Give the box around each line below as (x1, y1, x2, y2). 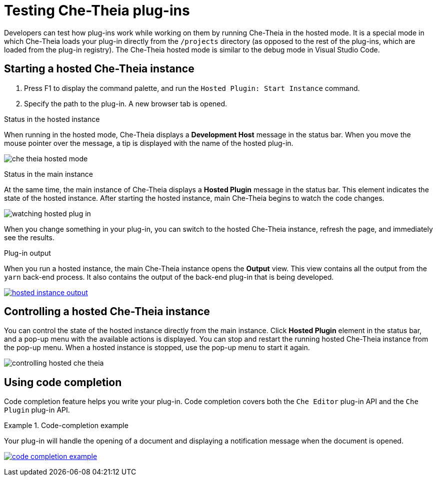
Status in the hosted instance (4, 114, 100, 123)
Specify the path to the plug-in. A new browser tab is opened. (24, 99, 227, 108)
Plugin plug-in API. (4, 406, 70, 415)
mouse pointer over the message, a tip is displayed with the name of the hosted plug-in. (4, 138, 293, 147)
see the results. (4, 233, 54, 242)
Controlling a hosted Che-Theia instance (4, 305, 210, 318)
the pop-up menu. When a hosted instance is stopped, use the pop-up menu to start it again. (4, 343, 310, 352)
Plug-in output (4, 248, 51, 257)
